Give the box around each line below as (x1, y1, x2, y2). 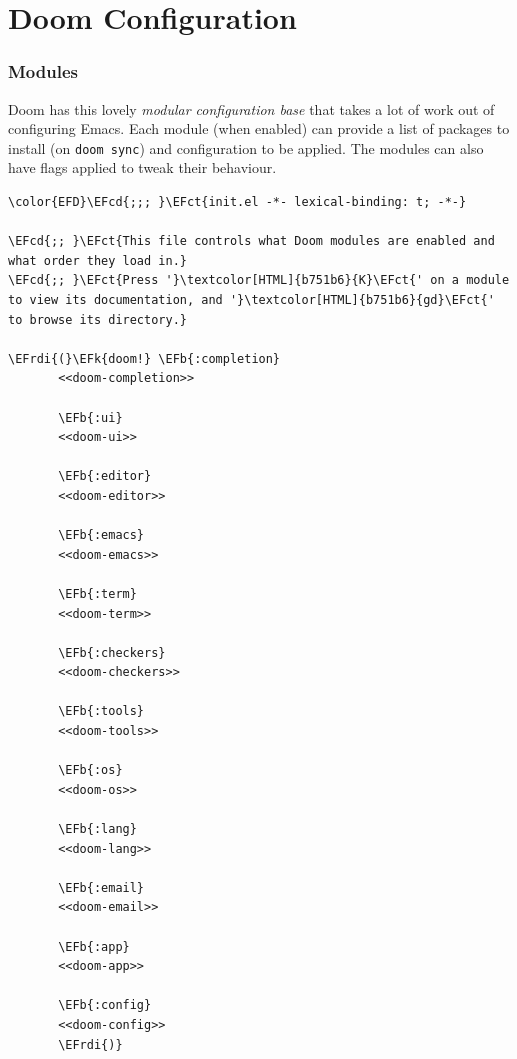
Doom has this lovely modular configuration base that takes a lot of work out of (8, 98, 495, 119)
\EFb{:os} (58, 763, 123, 778)
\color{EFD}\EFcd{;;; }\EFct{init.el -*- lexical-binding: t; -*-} (8, 195, 467, 210)
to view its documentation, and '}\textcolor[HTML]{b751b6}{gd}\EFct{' (8, 293, 495, 307)
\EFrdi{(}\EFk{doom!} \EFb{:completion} (8, 351, 281, 366)
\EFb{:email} (58, 880, 145, 895)
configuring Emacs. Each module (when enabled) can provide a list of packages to (8, 118, 510, 139)
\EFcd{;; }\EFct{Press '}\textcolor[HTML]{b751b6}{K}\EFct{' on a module (8, 273, 510, 288)
